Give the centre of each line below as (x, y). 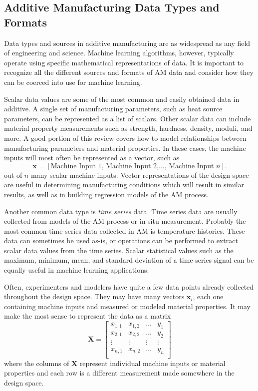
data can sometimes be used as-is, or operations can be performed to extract (121, 240)
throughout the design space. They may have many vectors (94, 296)
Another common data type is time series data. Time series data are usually (121, 211)
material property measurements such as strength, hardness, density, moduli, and (128, 128)
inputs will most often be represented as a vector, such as (92, 158)
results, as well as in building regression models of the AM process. (106, 194)
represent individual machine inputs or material (152, 363)
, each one (208, 296)
